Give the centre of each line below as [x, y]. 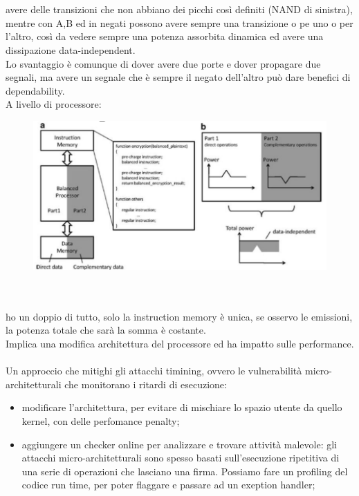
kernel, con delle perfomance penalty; [101, 421]
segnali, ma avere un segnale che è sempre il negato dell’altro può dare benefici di [178, 77]
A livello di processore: [54, 104]
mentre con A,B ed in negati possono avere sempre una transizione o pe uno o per [179, 22]
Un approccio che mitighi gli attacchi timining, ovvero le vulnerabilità [154, 371]
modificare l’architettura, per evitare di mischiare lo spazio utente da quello [182, 407]
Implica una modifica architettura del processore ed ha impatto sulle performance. [180, 344]
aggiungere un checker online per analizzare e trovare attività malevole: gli [179, 444]
